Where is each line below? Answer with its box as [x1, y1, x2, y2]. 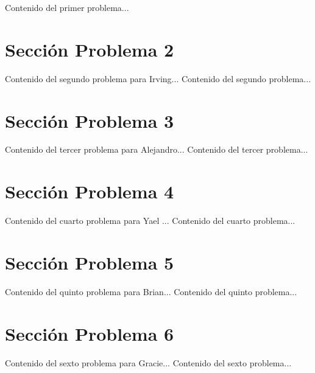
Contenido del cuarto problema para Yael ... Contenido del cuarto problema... [5, 214, 296, 227]
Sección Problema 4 [5, 179, 174, 204]
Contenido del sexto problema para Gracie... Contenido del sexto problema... [5, 356, 292, 369]
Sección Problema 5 [5, 249, 174, 274]
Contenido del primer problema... [5, 1, 129, 13]
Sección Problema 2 [5, 37, 174, 61]
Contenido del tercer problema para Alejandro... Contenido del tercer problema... [5, 143, 308, 156]
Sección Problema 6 [5, 321, 174, 346]
